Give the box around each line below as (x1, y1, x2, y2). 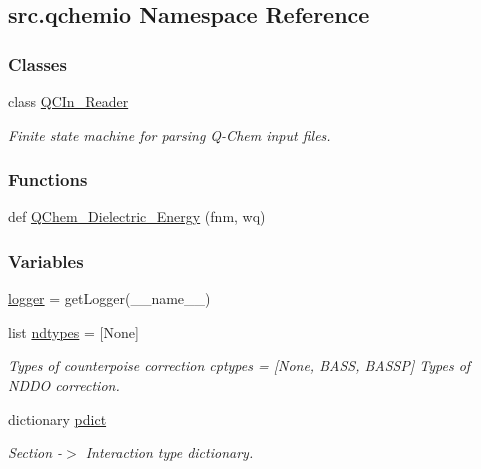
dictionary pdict (8, 408, 107, 429)
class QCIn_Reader (8, 91, 129, 111)
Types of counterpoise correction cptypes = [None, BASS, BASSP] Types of (8, 355, 471, 376)
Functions (8, 167, 88, 192)
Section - (8, 442, 63, 463)
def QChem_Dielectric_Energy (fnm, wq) (8, 206, 266, 227)
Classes (8, 51, 67, 76)
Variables (8, 248, 84, 273)
